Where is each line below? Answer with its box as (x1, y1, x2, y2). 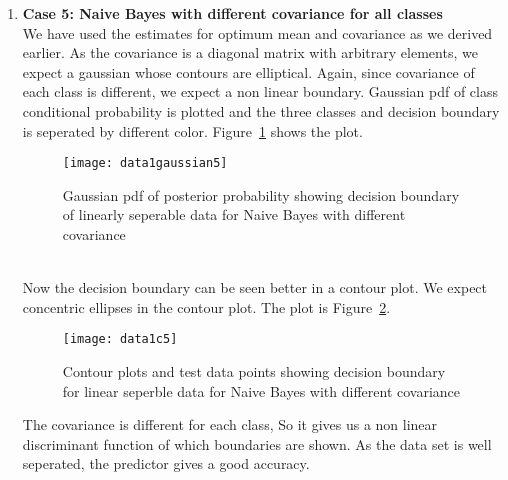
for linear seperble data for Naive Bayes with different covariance (62, 380, 461, 401)
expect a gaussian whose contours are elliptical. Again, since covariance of (22, 61, 475, 82)
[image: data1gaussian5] (62, 156, 228, 171)
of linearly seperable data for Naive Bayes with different (62, 204, 406, 225)
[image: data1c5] (62, 332, 178, 347)
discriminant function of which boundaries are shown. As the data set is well (22, 433, 492, 454)
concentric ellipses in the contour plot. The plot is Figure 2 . (22, 296, 391, 317)
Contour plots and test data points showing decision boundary (62, 361, 446, 382)
